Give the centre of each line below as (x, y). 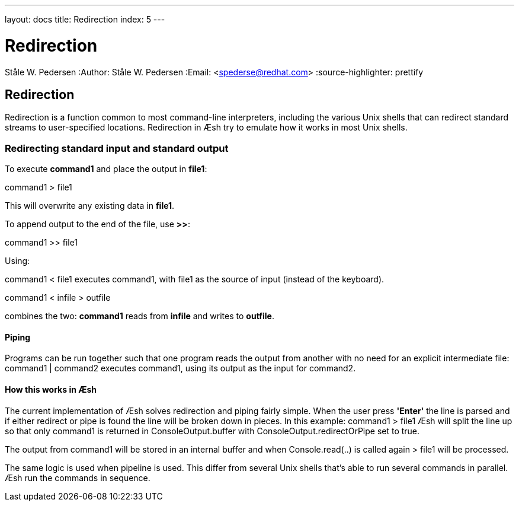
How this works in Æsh (51, 389)
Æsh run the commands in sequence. (78, 478)
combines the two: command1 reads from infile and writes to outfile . (140, 316)
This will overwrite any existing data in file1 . (90, 206)
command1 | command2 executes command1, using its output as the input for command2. (180, 368)
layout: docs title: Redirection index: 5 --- (85, 19)
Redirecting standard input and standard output (117, 148)
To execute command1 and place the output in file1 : (106, 169)
